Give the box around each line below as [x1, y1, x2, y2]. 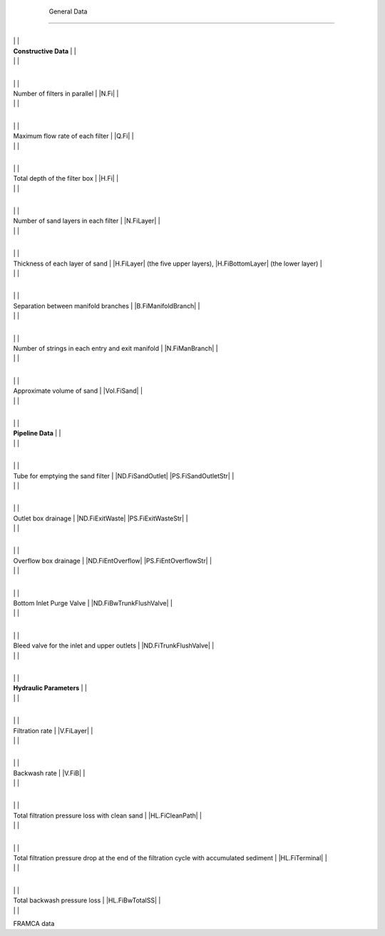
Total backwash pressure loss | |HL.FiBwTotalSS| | [13, 896, 161, 905]
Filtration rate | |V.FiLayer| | [13, 726, 93, 735]
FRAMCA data [13, 920, 55, 927]
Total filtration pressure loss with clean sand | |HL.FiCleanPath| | [13, 811, 202, 820]
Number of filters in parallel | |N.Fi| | [13, 89, 119, 98]
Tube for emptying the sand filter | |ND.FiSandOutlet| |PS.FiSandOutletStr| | [13, 471, 235, 480]
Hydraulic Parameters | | [13, 684, 87, 693]
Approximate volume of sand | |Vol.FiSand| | [13, 386, 143, 396]
